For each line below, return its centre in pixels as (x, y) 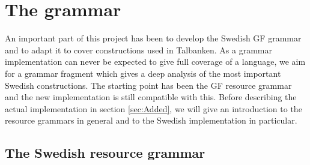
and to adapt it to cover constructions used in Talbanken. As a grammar (138, 49)
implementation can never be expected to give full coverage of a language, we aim (155, 61)
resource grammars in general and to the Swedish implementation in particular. (151, 120)
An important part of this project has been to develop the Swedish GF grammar (153, 38)
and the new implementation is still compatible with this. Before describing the (151, 97)
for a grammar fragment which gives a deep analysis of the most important (143, 73)
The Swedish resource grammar (105, 153)
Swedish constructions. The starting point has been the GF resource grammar (148, 85)
